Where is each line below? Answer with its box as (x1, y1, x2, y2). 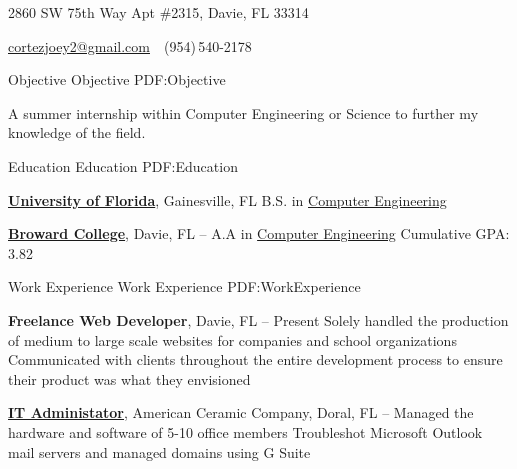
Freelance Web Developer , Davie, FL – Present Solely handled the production (8, 309, 509, 330)
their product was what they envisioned (8, 368, 251, 389)
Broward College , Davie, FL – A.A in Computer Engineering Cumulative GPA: (8, 223, 510, 244)
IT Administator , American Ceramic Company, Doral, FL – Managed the (8, 402, 474, 423)
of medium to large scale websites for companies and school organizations (8, 329, 457, 350)
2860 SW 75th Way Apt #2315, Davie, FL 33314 (8, 2, 309, 22)
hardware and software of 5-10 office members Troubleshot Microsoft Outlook (8, 421, 483, 442)
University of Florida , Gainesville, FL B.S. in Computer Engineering (8, 189, 447, 210)
